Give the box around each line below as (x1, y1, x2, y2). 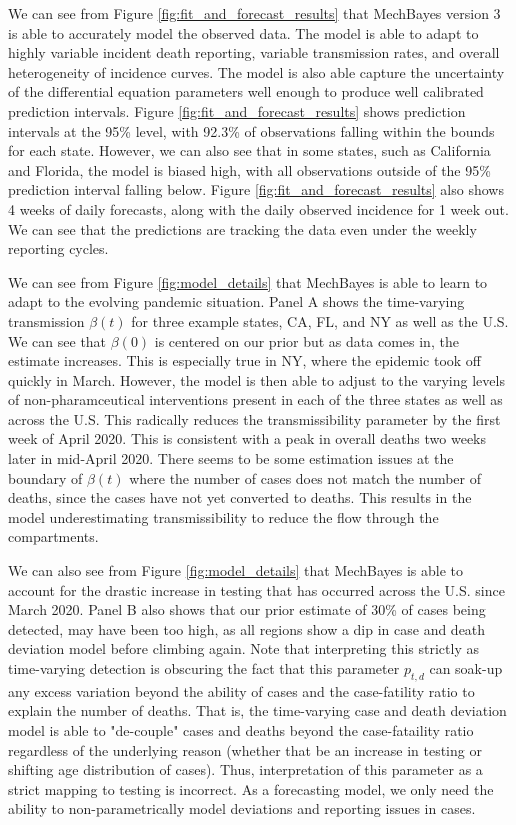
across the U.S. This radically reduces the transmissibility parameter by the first (8, 408, 501, 429)
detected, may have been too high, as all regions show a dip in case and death (8, 618, 486, 639)
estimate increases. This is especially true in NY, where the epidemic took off (8, 350, 482, 371)
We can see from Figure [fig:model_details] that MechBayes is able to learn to (8, 271, 488, 292)
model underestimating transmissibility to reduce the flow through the (8, 506, 439, 527)
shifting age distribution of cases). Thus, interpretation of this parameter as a (8, 759, 483, 780)
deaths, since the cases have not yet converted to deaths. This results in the (8, 487, 472, 508)
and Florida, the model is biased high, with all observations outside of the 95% (8, 159, 491, 180)
